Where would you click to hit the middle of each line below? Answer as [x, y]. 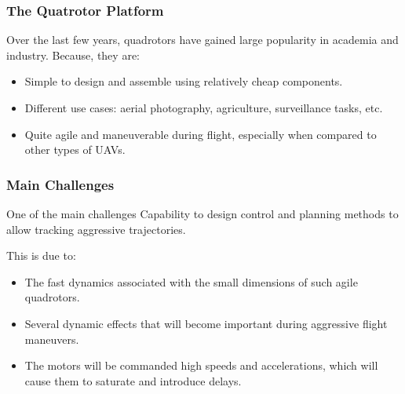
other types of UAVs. [75, 150]
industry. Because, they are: [73, 55]
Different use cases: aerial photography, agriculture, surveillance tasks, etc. [204, 108]
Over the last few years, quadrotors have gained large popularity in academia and [202, 40]
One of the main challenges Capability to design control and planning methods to [202, 213]
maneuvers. [52, 339]
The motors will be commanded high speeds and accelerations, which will [201, 365]
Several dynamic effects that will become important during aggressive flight [206, 323]
